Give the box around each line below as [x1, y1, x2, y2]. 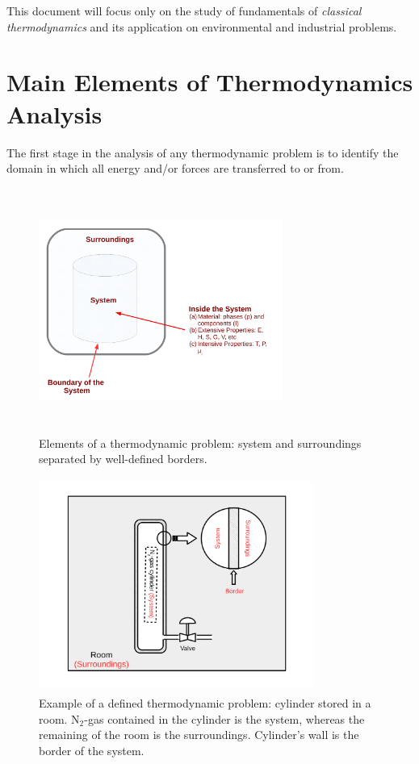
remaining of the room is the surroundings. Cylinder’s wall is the [39, 726, 359, 743]
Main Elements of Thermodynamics [6, 65, 413, 98]
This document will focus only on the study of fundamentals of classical [6, 2, 362, 19]
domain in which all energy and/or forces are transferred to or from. [6, 160, 344, 177]
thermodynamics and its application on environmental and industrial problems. [6, 18, 397, 35]
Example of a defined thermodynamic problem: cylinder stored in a [39, 694, 371, 711]
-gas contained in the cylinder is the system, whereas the [84, 710, 365, 727]
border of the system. [39, 741, 145, 758]
